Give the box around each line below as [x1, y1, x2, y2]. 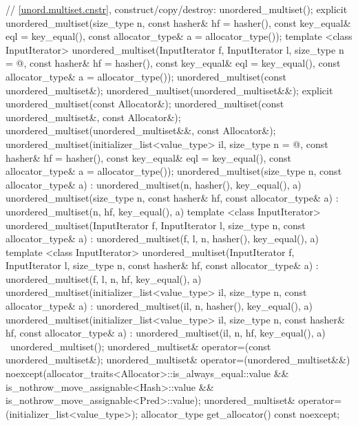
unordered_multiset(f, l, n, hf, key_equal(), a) [6, 271, 202, 286]
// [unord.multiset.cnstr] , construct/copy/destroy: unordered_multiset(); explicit [6, 2, 348, 16]
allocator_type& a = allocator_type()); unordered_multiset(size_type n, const [6, 164, 342, 178]
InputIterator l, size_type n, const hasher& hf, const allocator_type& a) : [6, 258, 319, 273]
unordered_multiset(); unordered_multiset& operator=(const [10, 339, 271, 353]
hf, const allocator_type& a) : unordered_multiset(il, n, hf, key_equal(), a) [6, 326, 326, 340]
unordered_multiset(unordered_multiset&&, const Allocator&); [6, 123, 276, 138]
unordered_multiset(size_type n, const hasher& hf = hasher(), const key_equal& [6, 15, 351, 30]
